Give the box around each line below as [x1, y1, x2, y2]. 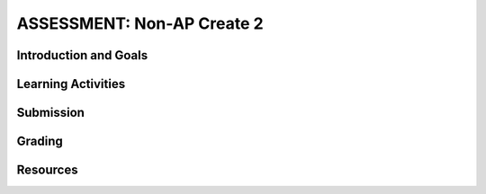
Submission [16, 105, 85, 120]
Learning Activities [16, 76, 126, 92]
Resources [16, 163, 78, 178]
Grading [16, 134, 63, 149]
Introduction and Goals [16, 48, 148, 63]
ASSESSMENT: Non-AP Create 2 [16, 13, 265, 33]
